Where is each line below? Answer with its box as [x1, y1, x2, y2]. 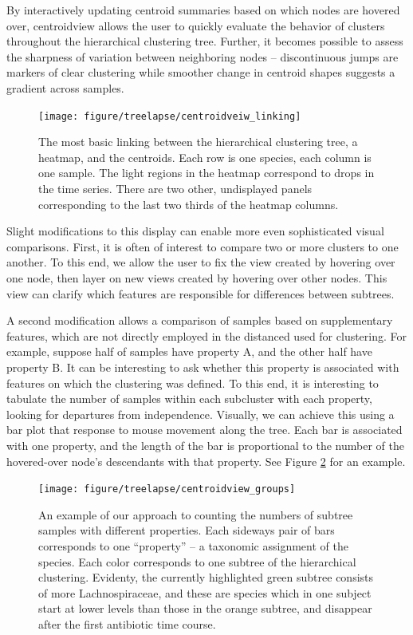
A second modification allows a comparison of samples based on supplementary [6, 312, 393, 329]
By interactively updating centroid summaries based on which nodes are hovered [6, 2, 400, 18]
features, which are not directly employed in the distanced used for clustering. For [6, 327, 407, 344]
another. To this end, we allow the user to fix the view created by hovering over [6, 254, 395, 270]
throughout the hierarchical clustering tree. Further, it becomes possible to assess [6, 33, 403, 49]
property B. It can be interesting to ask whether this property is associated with [6, 358, 399, 375]
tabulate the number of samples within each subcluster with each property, [6, 390, 372, 407]
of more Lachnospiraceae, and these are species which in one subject [38, 584, 372, 601]
